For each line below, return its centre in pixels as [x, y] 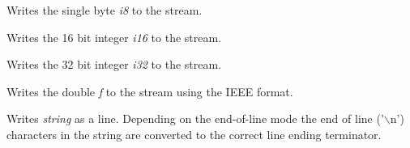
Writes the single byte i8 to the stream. [105, 10]
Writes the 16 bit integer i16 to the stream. [114, 37]
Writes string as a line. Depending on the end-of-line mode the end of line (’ [195, 118]
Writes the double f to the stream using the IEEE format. [150, 91]
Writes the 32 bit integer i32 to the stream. [114, 64]
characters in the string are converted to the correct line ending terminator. [194, 134]
